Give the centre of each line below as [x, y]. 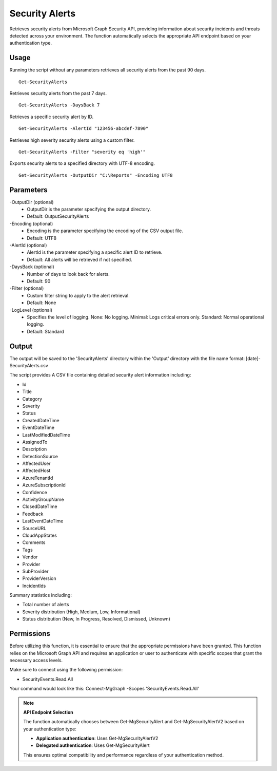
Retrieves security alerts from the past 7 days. [58, 93]
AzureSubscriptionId [44, 485]
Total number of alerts [46, 605]
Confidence [35, 492]
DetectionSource [40, 456]
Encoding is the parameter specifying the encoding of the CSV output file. [105, 231]
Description [35, 449]
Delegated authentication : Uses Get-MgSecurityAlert [93, 745]
